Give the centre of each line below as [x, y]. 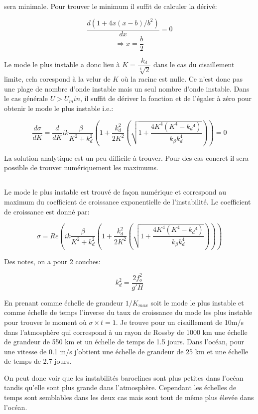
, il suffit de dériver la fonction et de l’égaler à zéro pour [166, 98]
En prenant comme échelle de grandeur [64, 302]
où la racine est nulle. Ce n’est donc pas [182, 79]
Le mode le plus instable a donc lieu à [62, 64]
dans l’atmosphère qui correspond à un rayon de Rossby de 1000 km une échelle [126, 332]
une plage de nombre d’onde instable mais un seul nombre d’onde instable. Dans [127, 88]
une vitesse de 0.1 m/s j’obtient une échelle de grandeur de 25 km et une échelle [126, 351]
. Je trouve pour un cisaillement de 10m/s [180, 322]
